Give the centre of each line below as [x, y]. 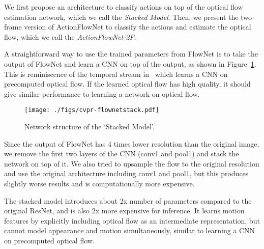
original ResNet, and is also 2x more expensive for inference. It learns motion [124, 211]
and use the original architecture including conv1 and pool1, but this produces [126, 173]
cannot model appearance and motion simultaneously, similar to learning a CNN [130, 230]
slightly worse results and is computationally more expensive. [99, 183]
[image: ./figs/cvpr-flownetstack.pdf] [92, 110]
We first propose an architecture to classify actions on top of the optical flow [124, 7]
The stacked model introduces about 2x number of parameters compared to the [128, 200]
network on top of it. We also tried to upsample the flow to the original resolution [132, 163]
